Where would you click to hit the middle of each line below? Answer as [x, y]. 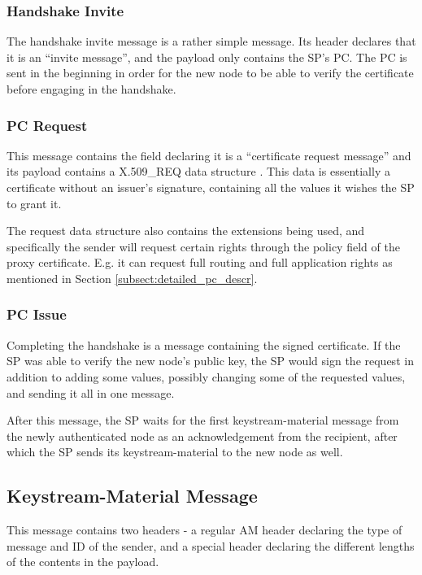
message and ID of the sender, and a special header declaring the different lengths [211, 545]
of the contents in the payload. [83, 562]
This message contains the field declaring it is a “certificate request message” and [209, 155]
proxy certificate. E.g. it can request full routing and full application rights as [200, 262]
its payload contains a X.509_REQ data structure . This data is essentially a [198, 171]
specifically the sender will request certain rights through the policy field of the [203, 246]
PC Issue [37, 314]
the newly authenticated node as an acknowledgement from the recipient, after [202, 436]
